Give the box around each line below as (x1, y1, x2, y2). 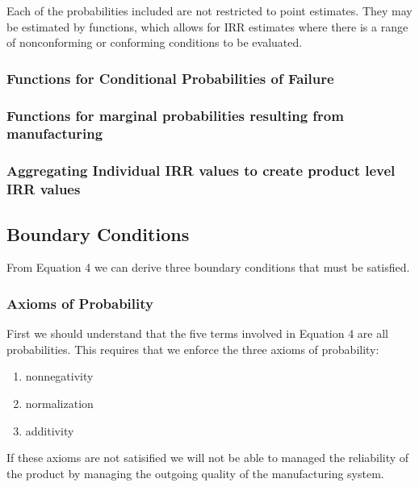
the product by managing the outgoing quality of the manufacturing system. (6, 464, 384, 481)
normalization (25, 394, 94, 411)
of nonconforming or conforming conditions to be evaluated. (6, 34, 303, 51)
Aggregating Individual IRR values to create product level (6, 160, 396, 181)
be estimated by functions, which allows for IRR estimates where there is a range (6, 18, 409, 35)
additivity (25, 422, 74, 439)
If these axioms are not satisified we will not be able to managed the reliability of (6, 449, 409, 466)
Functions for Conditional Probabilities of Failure (6, 68, 334, 88)
